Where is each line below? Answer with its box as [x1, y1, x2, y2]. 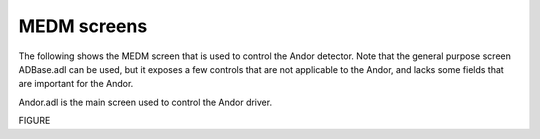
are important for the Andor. [18, 78, 134, 90]
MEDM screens [18, 15, 148, 37]
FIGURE [18, 115, 51, 127]
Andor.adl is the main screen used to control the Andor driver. [18, 96, 273, 108]
